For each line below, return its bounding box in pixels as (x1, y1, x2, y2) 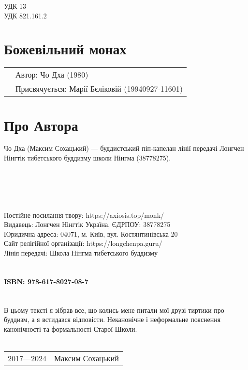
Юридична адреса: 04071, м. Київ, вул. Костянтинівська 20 (4, 228, 178, 239)
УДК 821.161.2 (4, 10, 47, 20)
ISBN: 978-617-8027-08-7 (4, 276, 89, 286)
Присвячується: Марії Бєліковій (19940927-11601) (15, 83, 183, 95)
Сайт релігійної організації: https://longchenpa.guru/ (4, 238, 162, 248)
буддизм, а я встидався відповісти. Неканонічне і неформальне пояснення (4, 314, 221, 324)
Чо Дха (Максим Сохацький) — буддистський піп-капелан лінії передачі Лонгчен (4, 143, 244, 153)
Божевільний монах (4, 39, 127, 59)
